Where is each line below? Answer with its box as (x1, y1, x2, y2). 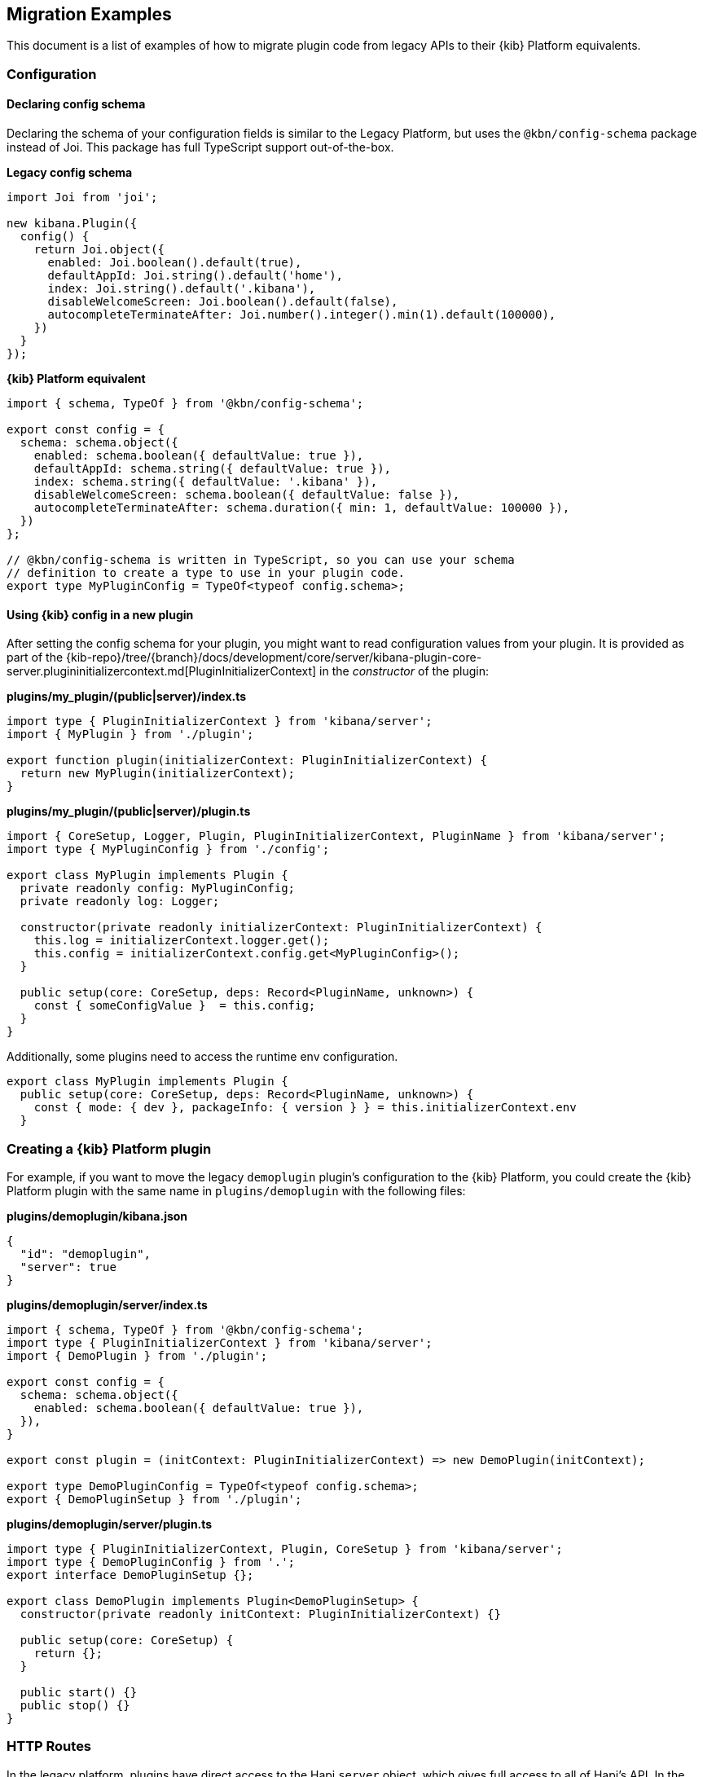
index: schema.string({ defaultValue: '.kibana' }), (33, 475, 378, 489)
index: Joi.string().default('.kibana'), (47, 282, 316, 296)
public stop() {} (20, 1698, 130, 1712)
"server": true (20, 1260, 116, 1273)
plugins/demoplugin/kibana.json (7, 1208, 188, 1223)
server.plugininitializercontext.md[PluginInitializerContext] (7, 664, 317, 679)
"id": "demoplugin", (20, 1247, 152, 1260)
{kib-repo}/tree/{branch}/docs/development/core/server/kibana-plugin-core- (66, 650, 482, 665)
